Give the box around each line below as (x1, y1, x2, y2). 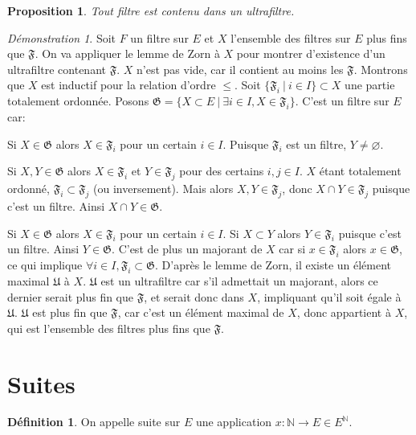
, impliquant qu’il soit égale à (257, 288, 402, 305)
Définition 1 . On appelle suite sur (7, 413, 181, 430)
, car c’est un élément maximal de (117, 304, 284, 321)
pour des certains (179, 162, 264, 179)
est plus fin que (32, 304, 108, 321)
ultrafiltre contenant (7, 60, 106, 77)
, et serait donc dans (144, 288, 244, 305)
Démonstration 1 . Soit (7, 29, 116, 46)
